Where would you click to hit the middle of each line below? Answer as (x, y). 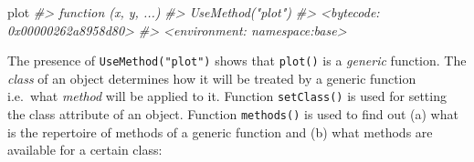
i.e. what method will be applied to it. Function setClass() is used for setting (227, 96)
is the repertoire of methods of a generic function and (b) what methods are (220, 132)
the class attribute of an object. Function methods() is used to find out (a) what (233, 114)
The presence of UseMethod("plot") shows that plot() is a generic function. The (237, 61)
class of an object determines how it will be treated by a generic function (212, 78)
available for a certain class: (85, 150)
